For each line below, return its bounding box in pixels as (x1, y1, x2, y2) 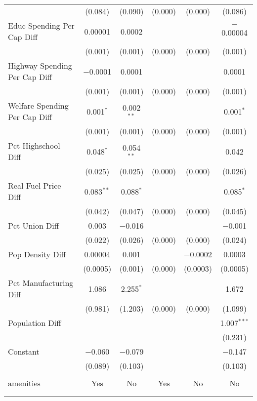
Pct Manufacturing (8, 277, 74, 288)
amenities (8, 377, 41, 389)
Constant (8, 346, 40, 357)
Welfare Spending (8, 100, 69, 111)
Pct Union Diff (8, 220, 59, 231)
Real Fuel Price (8, 180, 61, 191)
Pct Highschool (8, 140, 60, 151)
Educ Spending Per (8, 20, 75, 31)
